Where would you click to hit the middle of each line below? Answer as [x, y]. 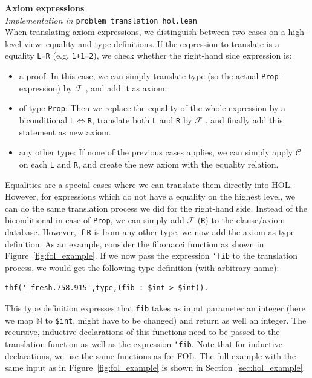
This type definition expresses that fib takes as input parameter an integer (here [155, 308]
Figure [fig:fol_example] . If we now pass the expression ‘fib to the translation [151, 256]
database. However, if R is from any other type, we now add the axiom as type [150, 231]
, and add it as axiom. [126, 87]
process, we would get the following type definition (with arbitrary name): [142, 267]
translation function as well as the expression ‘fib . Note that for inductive [144, 343]
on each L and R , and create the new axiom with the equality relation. [149, 164]
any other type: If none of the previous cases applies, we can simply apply [156, 152]
